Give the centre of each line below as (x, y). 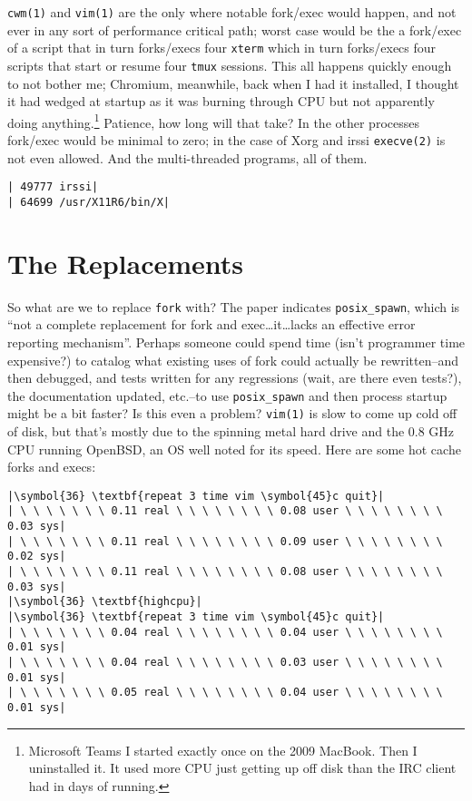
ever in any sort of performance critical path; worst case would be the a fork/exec (235, 29)
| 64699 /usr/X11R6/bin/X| (88, 202)
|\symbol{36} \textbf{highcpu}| (105, 602)
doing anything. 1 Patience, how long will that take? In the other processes (213, 121)
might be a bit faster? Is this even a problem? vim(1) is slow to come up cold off (232, 413)
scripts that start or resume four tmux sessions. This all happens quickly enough (230, 65)
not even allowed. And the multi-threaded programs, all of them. (187, 157)
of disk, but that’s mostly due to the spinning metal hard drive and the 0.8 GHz (231, 431)
